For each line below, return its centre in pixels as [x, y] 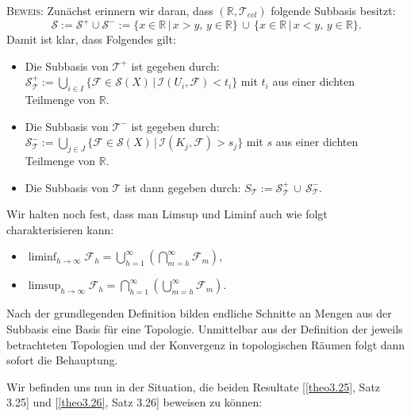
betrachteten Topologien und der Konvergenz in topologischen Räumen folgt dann [206, 344]
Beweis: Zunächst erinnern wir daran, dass [110, 10]
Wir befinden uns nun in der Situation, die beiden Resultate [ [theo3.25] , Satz [194, 386]
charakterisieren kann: [60, 229]
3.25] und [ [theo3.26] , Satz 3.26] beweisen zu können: [134, 402]
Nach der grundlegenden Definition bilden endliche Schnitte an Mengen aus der [199, 313]
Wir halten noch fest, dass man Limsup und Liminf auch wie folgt [167, 214]
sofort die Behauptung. [62, 360]
